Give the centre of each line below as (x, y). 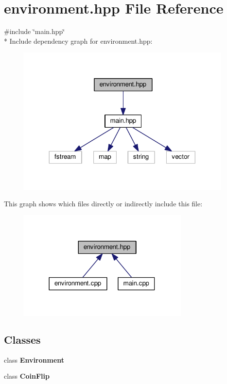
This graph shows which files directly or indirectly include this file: (103, 203)
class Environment (34, 359)
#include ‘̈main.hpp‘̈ (35, 31)
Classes (22, 339)
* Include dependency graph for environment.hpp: (78, 41)
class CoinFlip (27, 376)
